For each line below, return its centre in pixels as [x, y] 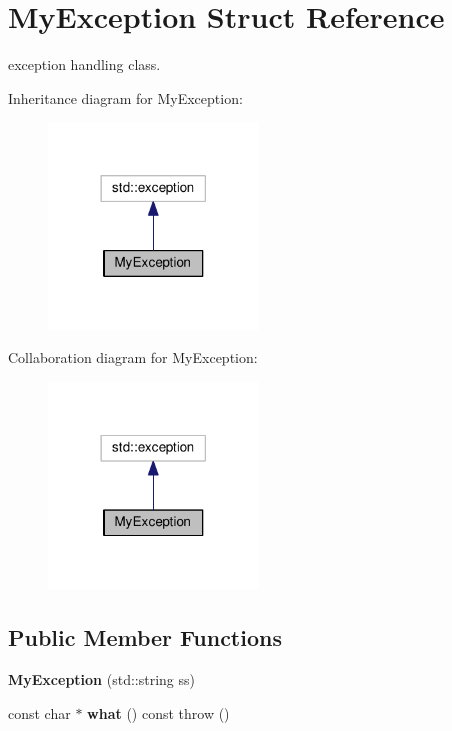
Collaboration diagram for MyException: [133, 357]
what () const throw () [158, 712]
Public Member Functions [145, 637]
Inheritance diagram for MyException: [125, 97]
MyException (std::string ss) [101, 679]
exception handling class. [84, 64]
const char [39, 712]
